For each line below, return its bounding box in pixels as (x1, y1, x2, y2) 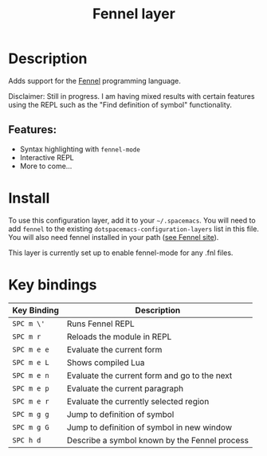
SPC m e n (12, 371, 49, 379)
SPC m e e (12, 344, 49, 354)
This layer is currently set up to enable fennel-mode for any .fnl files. (8, 248, 234, 257)
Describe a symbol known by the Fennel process (66, 434, 249, 446)
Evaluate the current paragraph (66, 383, 184, 394)
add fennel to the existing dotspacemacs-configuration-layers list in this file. (8, 224, 259, 234)
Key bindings (8, 276, 97, 293)
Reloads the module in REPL (66, 331, 172, 342)
